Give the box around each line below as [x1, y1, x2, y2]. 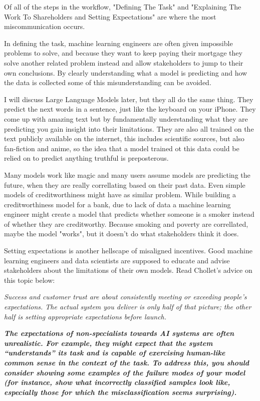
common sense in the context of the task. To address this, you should [4, 357, 249, 367]
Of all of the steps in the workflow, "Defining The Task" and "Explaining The [4, 2, 241, 12]
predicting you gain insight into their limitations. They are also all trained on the [4, 123, 254, 134]
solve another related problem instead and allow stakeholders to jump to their [4, 57, 243, 68]
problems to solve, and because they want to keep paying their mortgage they [4, 48, 242, 58]
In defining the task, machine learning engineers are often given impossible [4, 38, 233, 48]
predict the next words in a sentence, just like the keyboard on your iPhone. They [4, 104, 256, 114]
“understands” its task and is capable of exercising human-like [4, 347, 225, 358]
